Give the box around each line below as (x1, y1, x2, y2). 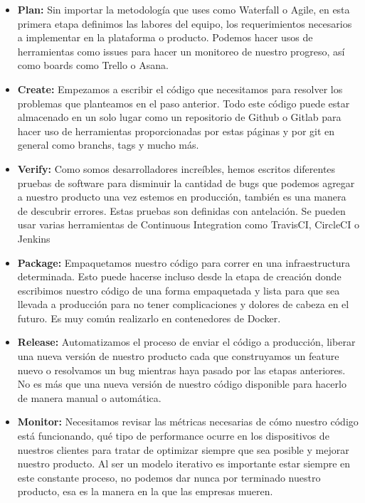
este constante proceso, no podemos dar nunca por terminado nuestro (17, 470, 321, 485)
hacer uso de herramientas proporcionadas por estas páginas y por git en (17, 123, 335, 138)
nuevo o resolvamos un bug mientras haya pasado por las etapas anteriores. (17, 362, 346, 377)
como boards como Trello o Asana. (17, 58, 169, 73)
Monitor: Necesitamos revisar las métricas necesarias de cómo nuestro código (17, 414, 359, 429)
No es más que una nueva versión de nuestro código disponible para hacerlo (17, 376, 347, 391)
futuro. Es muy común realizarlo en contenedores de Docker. (17, 310, 281, 325)
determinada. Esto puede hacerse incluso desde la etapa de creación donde (17, 269, 342, 284)
